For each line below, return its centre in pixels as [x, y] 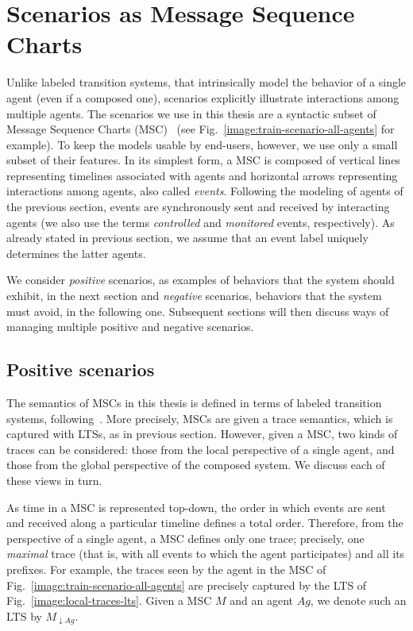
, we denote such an [358, 600]
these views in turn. [54, 480]
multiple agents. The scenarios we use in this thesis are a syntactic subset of [191, 113]
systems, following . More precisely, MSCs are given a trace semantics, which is [200, 418]
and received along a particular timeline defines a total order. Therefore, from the [205, 523]
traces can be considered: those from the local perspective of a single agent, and [201, 449]
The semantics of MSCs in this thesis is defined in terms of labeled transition [194, 403]
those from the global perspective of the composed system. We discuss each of [196, 465]
